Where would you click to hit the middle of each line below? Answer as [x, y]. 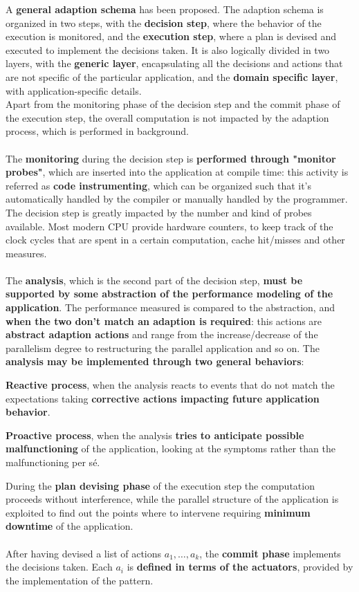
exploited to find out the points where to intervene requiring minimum [158, 512]
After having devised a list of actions [84, 553]
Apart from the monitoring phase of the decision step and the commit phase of [173, 104]
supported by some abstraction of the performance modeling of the [169, 294]
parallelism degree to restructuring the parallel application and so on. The [163, 348]
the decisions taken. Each [59, 567]
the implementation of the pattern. [80, 580]
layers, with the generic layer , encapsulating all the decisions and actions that [174, 63]
